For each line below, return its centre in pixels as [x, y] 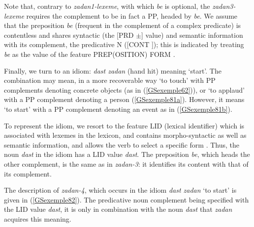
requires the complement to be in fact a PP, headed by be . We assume [132, 15]
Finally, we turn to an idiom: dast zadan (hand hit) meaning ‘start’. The [113, 70]
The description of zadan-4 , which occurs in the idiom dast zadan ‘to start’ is [120, 190]
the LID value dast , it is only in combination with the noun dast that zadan [118, 209]
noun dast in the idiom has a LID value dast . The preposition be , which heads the [127, 154]
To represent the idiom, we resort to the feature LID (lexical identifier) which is [124, 125]
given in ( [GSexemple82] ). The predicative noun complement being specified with [127, 199]
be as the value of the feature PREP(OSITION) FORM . [90, 54]
